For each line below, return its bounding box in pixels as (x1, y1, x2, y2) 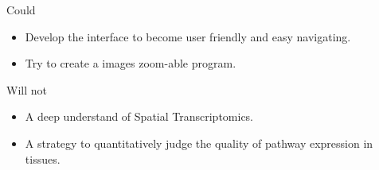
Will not (6, 81, 47, 98)
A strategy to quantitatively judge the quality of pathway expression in (25, 134, 373, 151)
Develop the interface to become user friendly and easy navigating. (25, 28, 351, 44)
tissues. (25, 150, 61, 167)
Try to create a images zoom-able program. (25, 55, 236, 71)
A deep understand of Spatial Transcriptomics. (25, 108, 254, 125)
